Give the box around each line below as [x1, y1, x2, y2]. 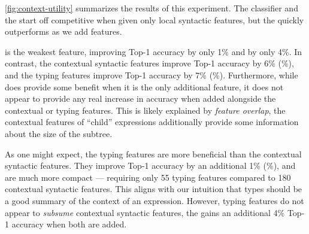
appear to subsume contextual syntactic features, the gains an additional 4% [5, 206, 285, 218]
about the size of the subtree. [5, 127, 113, 139]
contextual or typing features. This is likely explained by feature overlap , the [5, 104, 286, 116]
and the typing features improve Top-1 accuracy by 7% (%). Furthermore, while [5, 68, 298, 81]
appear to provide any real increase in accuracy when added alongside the [5, 92, 276, 105]
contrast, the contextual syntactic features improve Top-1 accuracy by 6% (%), [5, 57, 294, 69]
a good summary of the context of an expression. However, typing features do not [5, 194, 304, 206]
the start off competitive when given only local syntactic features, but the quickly [5, 13, 304, 26]
